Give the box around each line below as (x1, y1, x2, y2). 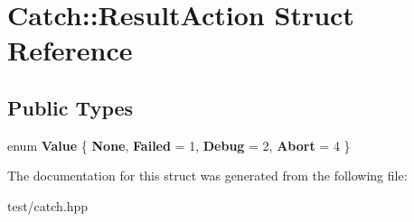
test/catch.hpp (7, 196, 89, 215)
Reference (7, 32, 133, 69)
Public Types (7, 93, 134, 121)
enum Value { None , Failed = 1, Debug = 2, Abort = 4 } (7, 135, 351, 154)
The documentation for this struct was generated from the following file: (7, 166, 408, 185)
